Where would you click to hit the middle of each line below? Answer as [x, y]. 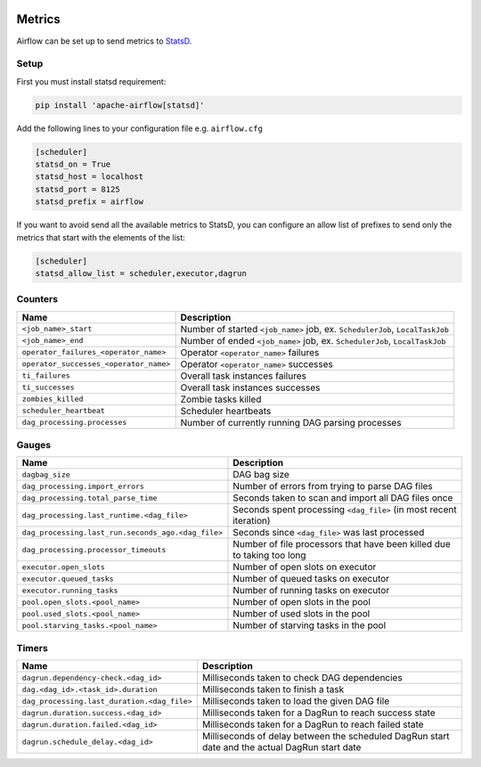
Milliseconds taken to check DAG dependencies [302, 678]
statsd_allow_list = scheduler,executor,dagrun [141, 273]
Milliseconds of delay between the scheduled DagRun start [326, 737]
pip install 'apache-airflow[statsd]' [120, 105]
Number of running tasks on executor [311, 591]
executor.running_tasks [70, 590]
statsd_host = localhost [90, 177]
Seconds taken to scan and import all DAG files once [343, 498]
